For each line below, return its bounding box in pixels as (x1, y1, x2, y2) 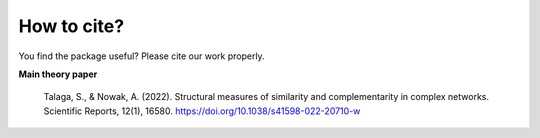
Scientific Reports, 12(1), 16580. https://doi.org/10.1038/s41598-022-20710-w (43, 105, 361, 117)
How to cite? (18, 15, 125, 37)
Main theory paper (18, 68, 98, 80)
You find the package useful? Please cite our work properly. (18, 50, 265, 62)
